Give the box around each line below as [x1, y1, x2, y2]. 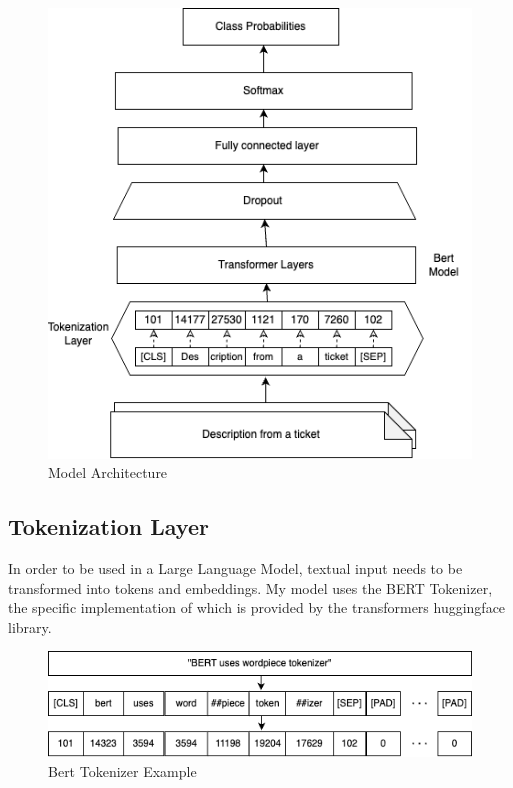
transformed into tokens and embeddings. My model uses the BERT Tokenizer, [8, 577, 493, 598]
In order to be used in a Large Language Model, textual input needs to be [8, 557, 463, 578]
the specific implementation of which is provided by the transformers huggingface [8, 597, 506, 618]
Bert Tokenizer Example [48, 760, 197, 781]
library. [8, 616, 52, 637]
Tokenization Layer [8, 511, 209, 542]
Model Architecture [48, 462, 168, 483]
